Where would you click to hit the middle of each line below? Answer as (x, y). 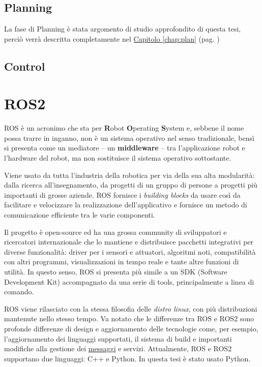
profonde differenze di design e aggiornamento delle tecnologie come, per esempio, (131, 328)
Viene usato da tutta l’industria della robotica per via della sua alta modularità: (129, 175)
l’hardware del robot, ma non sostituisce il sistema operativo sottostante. (118, 158)
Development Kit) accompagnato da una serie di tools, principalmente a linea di (129, 281)
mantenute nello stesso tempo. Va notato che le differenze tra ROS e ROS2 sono (129, 318)
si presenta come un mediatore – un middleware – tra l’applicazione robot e (125, 148)
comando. (19, 292)
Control (25, 66)
